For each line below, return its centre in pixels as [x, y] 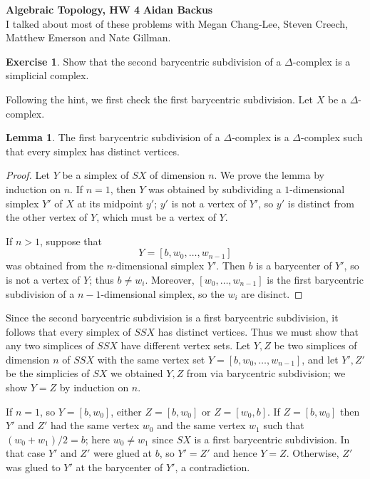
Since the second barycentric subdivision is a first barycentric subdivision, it [172, 318]
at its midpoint [110, 203]
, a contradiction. [212, 467]
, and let [320, 359]
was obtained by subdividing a [215, 189]
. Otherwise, [313, 453]
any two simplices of [50, 345]
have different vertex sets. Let [186, 345]
